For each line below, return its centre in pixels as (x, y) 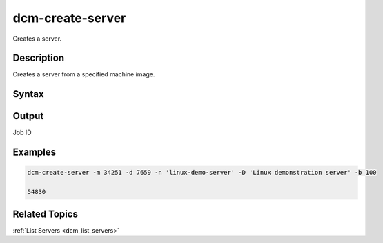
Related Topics (46, 214)
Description (39, 58)
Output (28, 116)
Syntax (28, 94)
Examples (35, 152)
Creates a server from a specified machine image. (84, 74)
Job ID (22, 133)
